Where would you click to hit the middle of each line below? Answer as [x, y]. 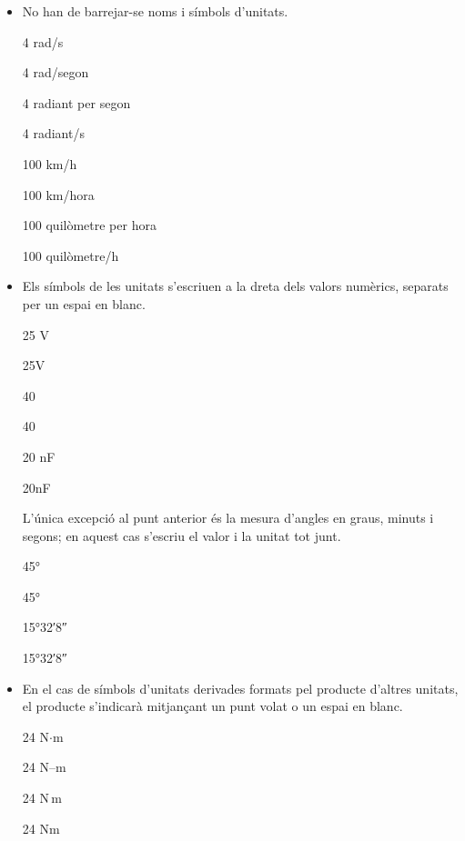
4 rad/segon [56, 72]
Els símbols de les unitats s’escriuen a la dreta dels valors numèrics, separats [235, 286]
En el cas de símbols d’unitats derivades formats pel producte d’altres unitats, [240, 688]
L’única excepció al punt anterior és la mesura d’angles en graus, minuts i [228, 518]
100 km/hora [58, 194]
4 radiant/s [53, 133]
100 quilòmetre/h [71, 255]
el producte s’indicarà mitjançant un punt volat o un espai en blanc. [212, 706]
